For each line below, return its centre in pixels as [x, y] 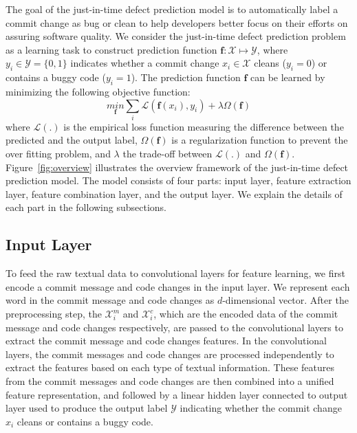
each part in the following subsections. [86, 207]
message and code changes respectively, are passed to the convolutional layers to [174, 327]
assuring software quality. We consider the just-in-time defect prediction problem [176, 36]
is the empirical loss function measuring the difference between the [204, 126]
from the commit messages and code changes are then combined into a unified [170, 381]
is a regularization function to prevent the [260, 140]
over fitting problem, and [58, 154]
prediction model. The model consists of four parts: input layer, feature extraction [178, 180]
